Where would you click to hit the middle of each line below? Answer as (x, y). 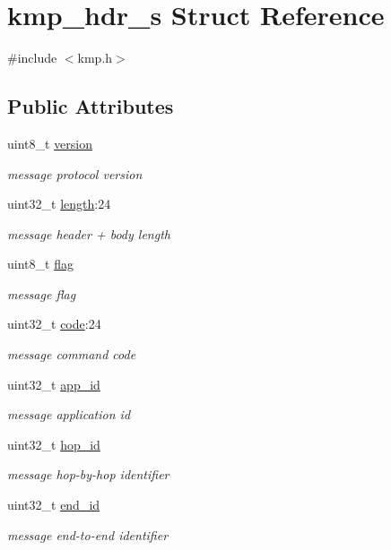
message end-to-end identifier (88, 534)
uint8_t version (50, 143)
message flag (42, 293)
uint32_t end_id (54, 505)
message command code (72, 354)
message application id (69, 414)
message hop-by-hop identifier (88, 474)
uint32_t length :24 (59, 204)
